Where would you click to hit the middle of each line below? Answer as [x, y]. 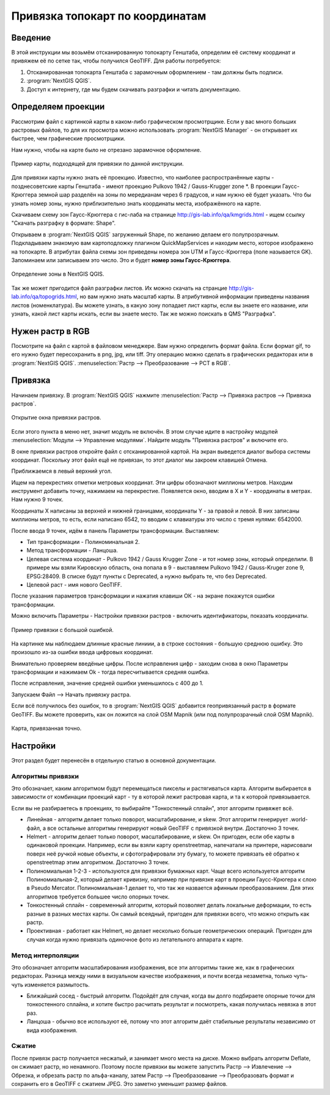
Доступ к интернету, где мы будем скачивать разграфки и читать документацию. [134, 89]
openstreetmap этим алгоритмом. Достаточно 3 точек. [98, 862]
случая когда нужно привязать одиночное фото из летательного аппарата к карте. [135, 939]
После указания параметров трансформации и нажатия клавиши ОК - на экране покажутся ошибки [143, 596]
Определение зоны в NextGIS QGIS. [58, 274]
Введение [31, 38]
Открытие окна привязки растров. [56, 418]
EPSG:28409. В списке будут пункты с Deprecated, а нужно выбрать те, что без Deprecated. [147, 576]
